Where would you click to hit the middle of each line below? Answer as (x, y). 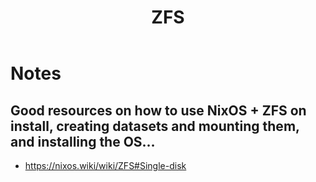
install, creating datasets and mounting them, (155, 126)
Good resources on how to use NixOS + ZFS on (158, 110)
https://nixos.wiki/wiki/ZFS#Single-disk (105, 165)
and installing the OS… (83, 141)
